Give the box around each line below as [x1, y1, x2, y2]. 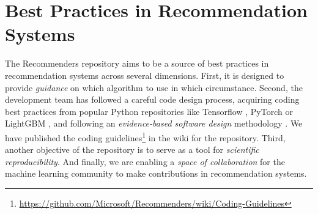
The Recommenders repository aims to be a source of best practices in [5, 57, 269, 70]
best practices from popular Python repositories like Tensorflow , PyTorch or [5, 105, 293, 117]
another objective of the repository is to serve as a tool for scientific [5, 143, 259, 156]
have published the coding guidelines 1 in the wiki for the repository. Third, [5, 129, 286, 144]
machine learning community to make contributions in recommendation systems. [5, 167, 307, 180]
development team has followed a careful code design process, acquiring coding [5, 93, 300, 106]
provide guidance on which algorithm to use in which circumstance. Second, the [5, 81, 303, 94]
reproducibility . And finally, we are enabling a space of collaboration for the [5, 155, 285, 168]
